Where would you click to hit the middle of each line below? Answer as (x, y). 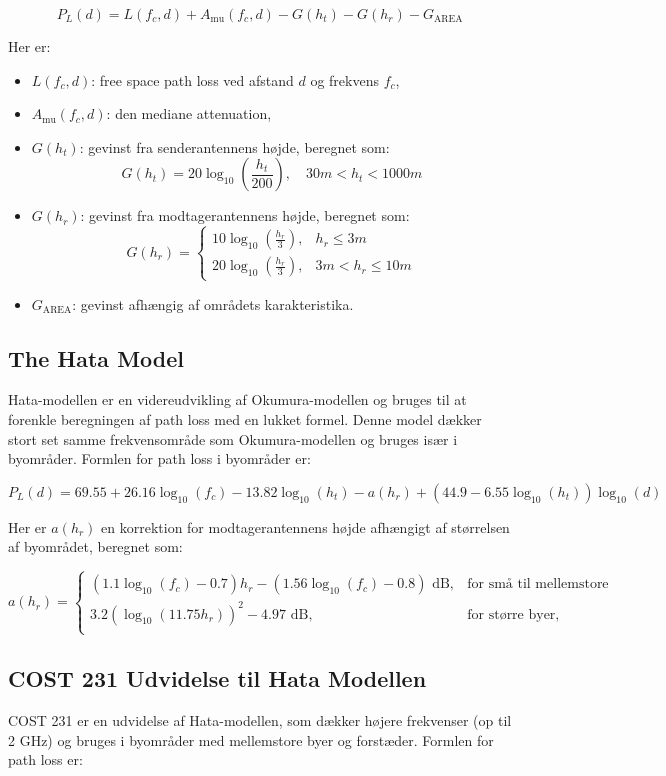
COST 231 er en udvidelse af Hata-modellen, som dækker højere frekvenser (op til (260, 720)
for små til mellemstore (538, 584)
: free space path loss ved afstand (192, 79)
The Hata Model (96, 357)
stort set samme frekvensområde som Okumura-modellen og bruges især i (233, 438)
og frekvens (344, 79)
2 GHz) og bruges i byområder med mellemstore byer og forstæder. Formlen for (251, 739)
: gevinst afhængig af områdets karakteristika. (213, 303)
